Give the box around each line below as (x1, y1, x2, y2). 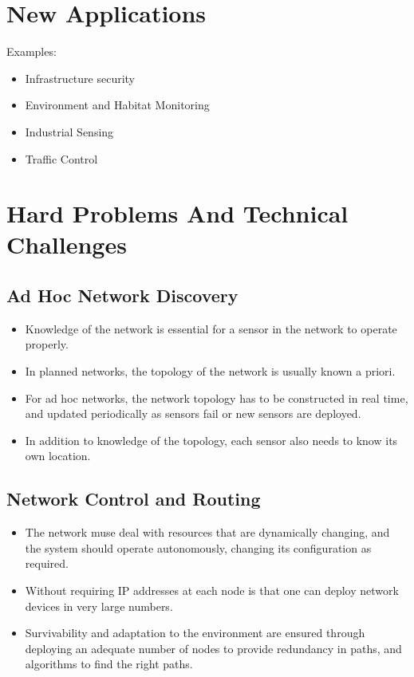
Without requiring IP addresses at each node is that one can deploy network (25, 582, 399, 598)
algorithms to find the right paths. (25, 655, 193, 672)
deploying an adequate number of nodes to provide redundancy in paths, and (25, 640, 402, 656)
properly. (25, 336, 69, 352)
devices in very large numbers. (25, 597, 173, 614)
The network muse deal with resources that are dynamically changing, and (25, 524, 390, 541)
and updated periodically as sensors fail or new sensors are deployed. (25, 405, 361, 422)
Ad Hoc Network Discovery (6, 283, 239, 308)
